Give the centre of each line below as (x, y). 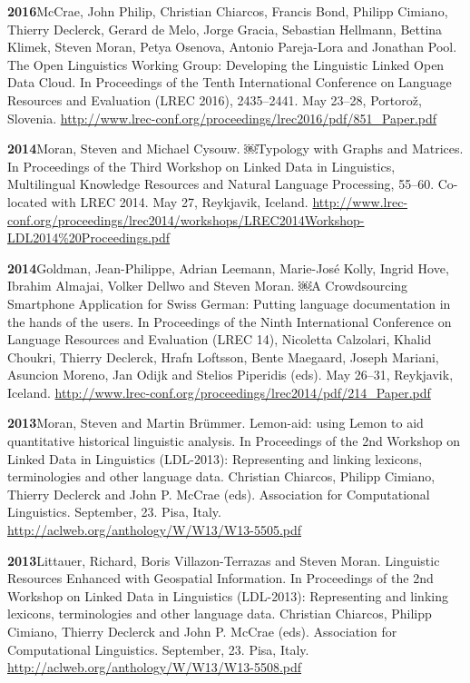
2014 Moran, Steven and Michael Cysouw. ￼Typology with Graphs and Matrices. (235, 148)
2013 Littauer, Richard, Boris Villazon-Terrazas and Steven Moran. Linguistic (224, 560)
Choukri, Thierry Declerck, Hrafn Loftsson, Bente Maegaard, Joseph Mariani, (223, 356)
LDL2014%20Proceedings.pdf (89, 238)
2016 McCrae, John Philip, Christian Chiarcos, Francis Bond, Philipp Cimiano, (228, 11)
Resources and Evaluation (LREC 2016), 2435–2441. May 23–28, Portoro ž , (215, 99)
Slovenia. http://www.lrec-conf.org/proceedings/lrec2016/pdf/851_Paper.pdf (222, 118)
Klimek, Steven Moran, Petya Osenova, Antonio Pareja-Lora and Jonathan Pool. (232, 47)
